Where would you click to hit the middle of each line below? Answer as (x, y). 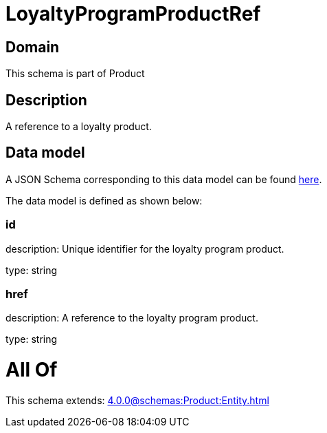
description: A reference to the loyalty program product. (132, 318)
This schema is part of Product (75, 74)
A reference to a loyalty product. (79, 127)
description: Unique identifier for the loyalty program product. (145, 249)
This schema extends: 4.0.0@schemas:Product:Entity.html (137, 400)
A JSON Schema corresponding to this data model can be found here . (164, 179)
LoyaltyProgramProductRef (133, 14)
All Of (32, 370)
